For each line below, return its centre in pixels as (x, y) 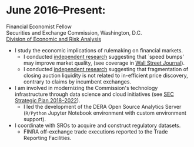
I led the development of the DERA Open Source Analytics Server (102, 106)
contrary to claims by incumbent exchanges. (77, 81)
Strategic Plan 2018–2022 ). (47, 100)
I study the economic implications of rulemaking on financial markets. (99, 50)
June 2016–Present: (56, 10)
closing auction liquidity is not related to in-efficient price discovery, (106, 75)
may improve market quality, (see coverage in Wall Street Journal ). (104, 63)
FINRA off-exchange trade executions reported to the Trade (96, 131)
